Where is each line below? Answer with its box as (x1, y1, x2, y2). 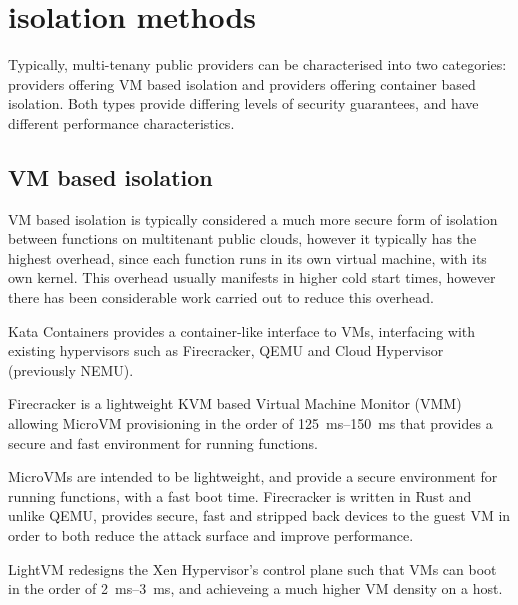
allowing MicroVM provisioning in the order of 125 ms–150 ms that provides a (8, 413, 493, 434)
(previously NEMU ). (8, 359, 134, 380)
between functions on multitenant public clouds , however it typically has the (8, 228, 477, 249)
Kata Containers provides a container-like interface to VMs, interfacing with (8, 320, 476, 341)
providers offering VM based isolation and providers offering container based (8, 73, 476, 94)
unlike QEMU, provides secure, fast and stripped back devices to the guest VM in (8, 505, 511, 526)
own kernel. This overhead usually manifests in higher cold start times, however (8, 267, 496, 288)
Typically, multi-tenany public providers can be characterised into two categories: (8, 54, 507, 75)
